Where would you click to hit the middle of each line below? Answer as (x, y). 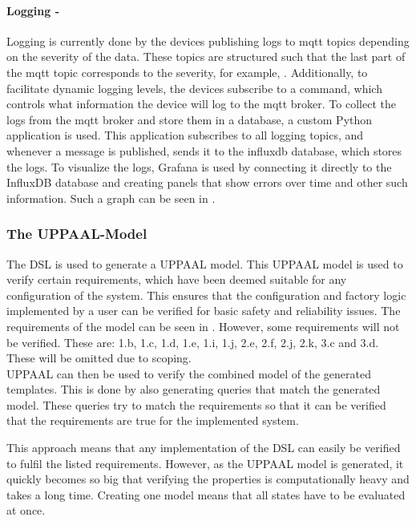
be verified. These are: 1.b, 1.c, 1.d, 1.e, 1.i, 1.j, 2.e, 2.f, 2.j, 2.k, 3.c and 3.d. (193, 342)
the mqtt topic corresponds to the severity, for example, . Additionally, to (187, 72)
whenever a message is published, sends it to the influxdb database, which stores (204, 150)
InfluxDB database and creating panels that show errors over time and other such (207, 182)
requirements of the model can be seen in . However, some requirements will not (203, 326)
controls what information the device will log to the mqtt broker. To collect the (201, 104)
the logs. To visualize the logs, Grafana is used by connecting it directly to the (199, 166)
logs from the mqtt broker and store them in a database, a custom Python (190, 119)
